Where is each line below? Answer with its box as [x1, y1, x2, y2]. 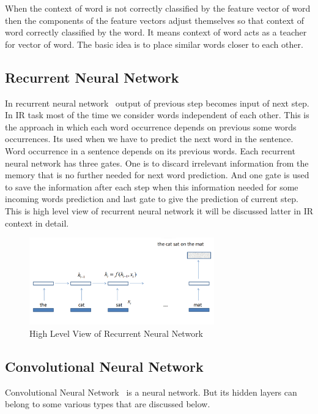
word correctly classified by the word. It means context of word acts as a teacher [5, 26, 307, 39]
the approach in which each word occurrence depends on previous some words [5, 120, 297, 133]
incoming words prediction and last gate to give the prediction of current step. [5, 192, 298, 205]
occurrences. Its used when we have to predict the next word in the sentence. [5, 132, 294, 145]
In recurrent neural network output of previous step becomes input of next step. [5, 96, 309, 109]
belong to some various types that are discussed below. [5, 397, 210, 410]
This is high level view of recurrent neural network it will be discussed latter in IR [5, 204, 314, 217]
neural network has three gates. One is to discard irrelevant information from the [5, 156, 309, 169]
